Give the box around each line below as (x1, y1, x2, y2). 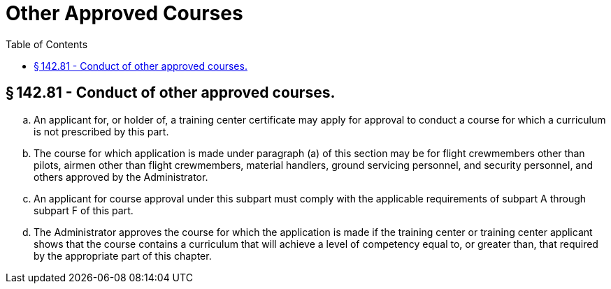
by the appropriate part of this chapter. (34, 249, 212, 262)
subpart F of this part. (34, 204, 134, 216)
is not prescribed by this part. (34, 125, 169, 138)
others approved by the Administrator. (34, 170, 208, 183)
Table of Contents (6, 38, 88, 50)
